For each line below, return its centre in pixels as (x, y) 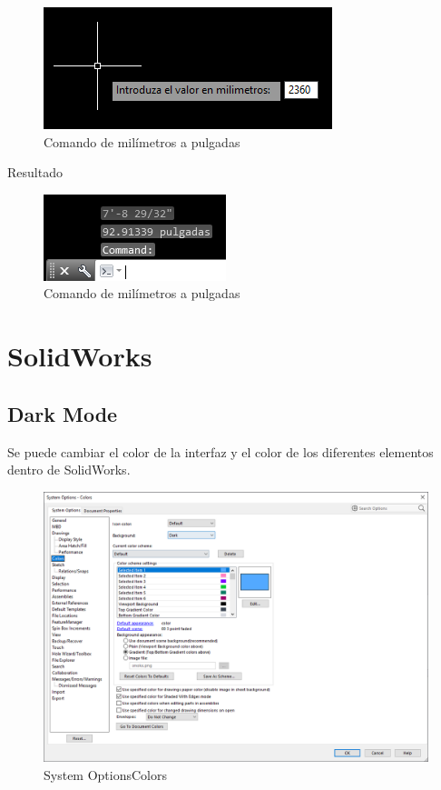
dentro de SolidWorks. (69, 470)
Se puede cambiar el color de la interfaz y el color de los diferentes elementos (220, 451)
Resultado (35, 172)
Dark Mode (63, 413)
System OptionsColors (105, 774)
